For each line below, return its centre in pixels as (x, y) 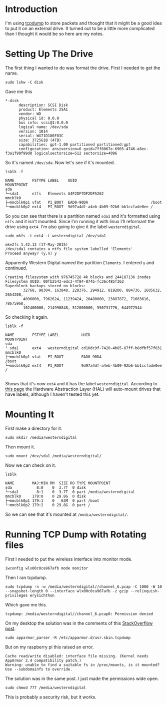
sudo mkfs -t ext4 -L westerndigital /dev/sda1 (56, 236)
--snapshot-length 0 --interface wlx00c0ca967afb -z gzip (67, 591)
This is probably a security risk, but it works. (51, 697)
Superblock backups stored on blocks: (45, 286)
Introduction (31, 9)
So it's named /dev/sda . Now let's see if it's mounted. (60, 162)
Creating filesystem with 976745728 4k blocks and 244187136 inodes (78, 277)
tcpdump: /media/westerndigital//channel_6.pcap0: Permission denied (79, 614)
